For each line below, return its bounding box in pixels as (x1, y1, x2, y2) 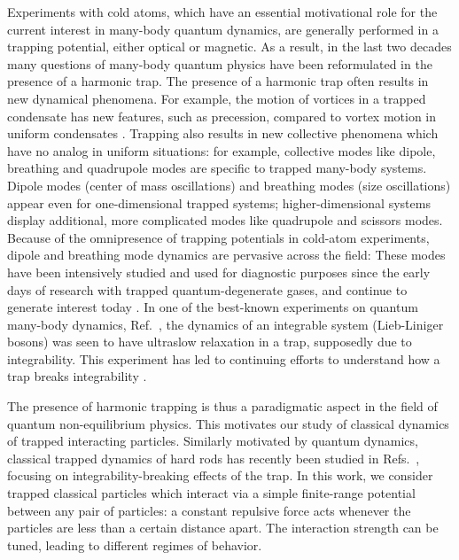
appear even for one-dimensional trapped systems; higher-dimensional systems (7, 193, 431, 212)
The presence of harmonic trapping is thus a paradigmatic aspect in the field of (7, 397, 438, 416)
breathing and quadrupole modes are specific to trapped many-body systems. (7, 159, 427, 177)
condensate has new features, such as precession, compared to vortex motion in (7, 106, 437, 125)
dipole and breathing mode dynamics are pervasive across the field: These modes (7, 245, 446, 264)
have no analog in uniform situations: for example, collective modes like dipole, (7, 141, 436, 159)
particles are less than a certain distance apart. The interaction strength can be (7, 518, 439, 537)
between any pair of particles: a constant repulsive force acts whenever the (7, 501, 411, 519)
